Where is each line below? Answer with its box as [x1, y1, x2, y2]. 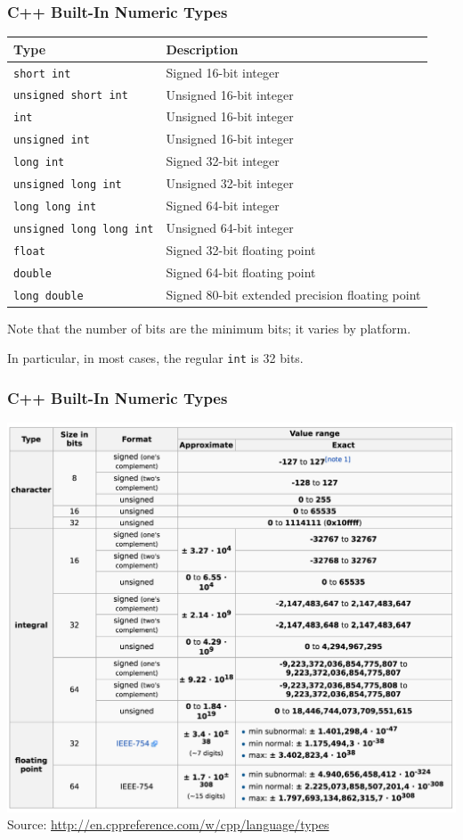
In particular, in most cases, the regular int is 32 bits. [7, 349, 304, 367]
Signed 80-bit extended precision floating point [166, 284, 421, 303]
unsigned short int [13, 89, 128, 103]
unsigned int [13, 134, 90, 147]
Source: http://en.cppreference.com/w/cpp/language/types [7, 815, 329, 834]
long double [13, 289, 84, 302]
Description [166, 39, 239, 58]
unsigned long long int [13, 222, 154, 235]
